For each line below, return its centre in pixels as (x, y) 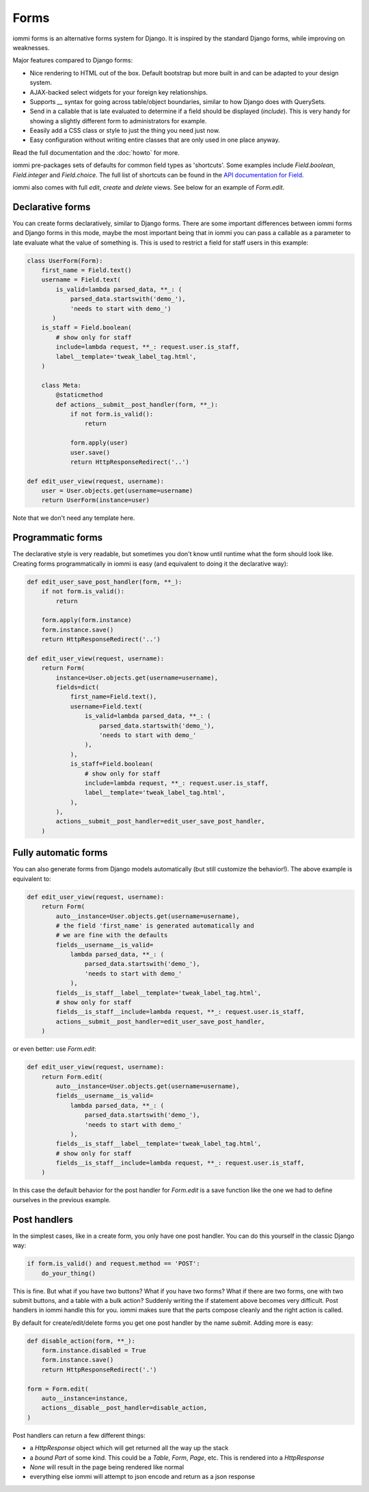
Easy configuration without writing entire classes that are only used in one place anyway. (155, 140)
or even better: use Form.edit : (54, 1049)
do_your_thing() (68, 1273)
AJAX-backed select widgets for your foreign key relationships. (119, 92)
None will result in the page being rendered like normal (107, 1467)
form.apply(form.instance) (87, 620)
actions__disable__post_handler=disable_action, (124, 1408)
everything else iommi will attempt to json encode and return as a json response (142, 1477)
